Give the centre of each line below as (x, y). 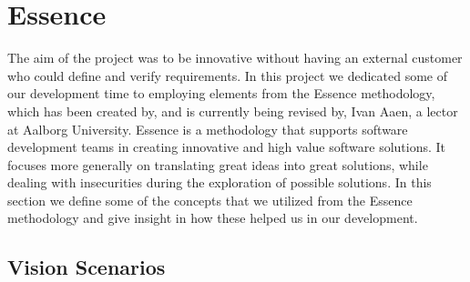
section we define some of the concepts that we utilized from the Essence (210, 200)
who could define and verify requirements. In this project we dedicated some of (227, 75)
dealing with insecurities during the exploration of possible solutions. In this (220, 182)
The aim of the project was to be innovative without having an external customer (235, 58)
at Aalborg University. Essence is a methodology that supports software (208, 129)
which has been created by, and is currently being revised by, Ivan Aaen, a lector (233, 111)
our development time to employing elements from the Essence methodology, (221, 93)
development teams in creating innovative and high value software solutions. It (227, 147)
